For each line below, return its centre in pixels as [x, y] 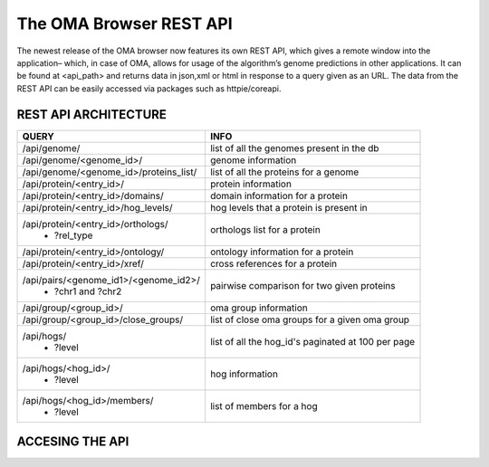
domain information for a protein [279, 195]
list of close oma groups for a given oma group [310, 319]
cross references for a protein [273, 263]
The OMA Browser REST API [125, 24]
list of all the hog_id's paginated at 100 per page [312, 341]
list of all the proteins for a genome [284, 172]
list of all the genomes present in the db [294, 148]
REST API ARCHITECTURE [92, 114]
